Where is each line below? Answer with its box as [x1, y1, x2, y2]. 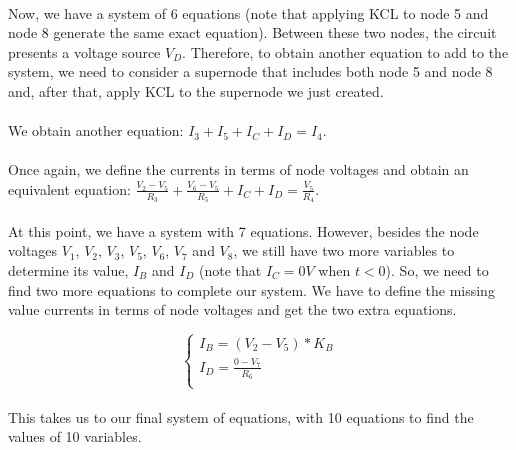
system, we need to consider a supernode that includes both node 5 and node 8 [8, 61, 493, 82]
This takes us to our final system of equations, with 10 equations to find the [8, 406, 474, 427]
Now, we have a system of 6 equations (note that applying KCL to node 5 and [8, 2, 489, 23]
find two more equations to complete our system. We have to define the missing [8, 279, 495, 300]
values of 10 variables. [8, 426, 142, 447]
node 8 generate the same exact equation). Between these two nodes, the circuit [8, 22, 497, 43]
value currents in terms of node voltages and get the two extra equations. [8, 299, 457, 320]
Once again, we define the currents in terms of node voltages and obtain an [8, 159, 469, 180]
